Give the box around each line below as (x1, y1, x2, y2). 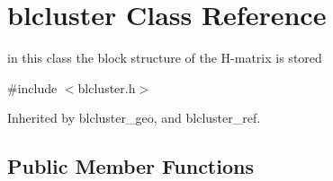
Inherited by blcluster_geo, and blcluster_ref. (7, 108, 261, 127)
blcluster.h (77, 78, 136, 97)
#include (7, 78, 58, 97)
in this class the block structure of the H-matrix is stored (7, 48, 322, 67)
